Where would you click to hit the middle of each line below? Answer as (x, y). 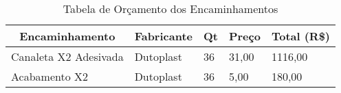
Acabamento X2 (49, 76)
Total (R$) (301, 36)
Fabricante (163, 36)
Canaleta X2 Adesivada (67, 56)
